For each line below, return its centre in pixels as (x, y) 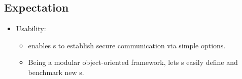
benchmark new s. (56, 72)
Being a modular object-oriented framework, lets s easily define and (133, 62)
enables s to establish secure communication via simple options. (127, 45)
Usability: (31, 28)
